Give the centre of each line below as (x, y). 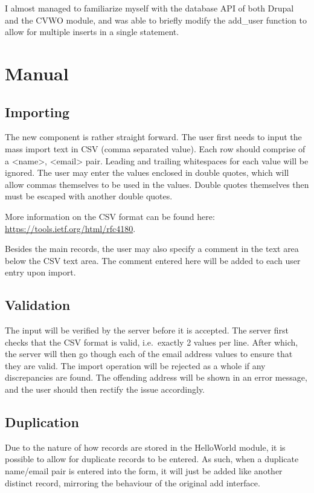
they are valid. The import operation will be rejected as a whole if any (135, 365)
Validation (38, 305)
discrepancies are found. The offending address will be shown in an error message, (156, 377)
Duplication (42, 422)
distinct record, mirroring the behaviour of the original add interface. (133, 482)
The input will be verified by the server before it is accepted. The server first (147, 330)
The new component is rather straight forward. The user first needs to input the (153, 137)
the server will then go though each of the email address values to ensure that (149, 354)
